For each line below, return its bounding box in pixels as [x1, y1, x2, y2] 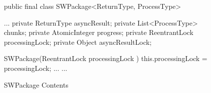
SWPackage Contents [4, 79, 68, 90]
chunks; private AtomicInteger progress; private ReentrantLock [4, 27, 194, 37]
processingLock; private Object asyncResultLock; [4, 36, 152, 47]
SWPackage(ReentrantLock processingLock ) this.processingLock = [4, 53, 208, 63]
